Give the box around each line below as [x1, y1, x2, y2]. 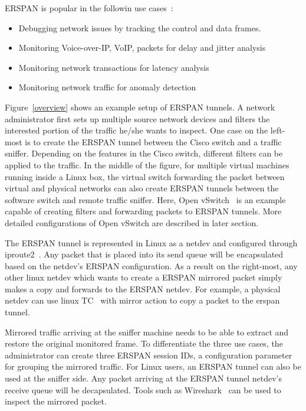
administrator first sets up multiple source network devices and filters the [5, 112, 270, 125]
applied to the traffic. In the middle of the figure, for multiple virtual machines [5, 158, 289, 171]
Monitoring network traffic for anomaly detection [18, 81, 196, 93]
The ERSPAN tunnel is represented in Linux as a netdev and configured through [5, 236, 298, 249]
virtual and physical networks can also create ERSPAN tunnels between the [5, 182, 279, 194]
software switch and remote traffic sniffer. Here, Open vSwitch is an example [5, 193, 286, 206]
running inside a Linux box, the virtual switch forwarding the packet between [5, 170, 285, 182]
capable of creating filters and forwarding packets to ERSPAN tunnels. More [5, 205, 282, 217]
